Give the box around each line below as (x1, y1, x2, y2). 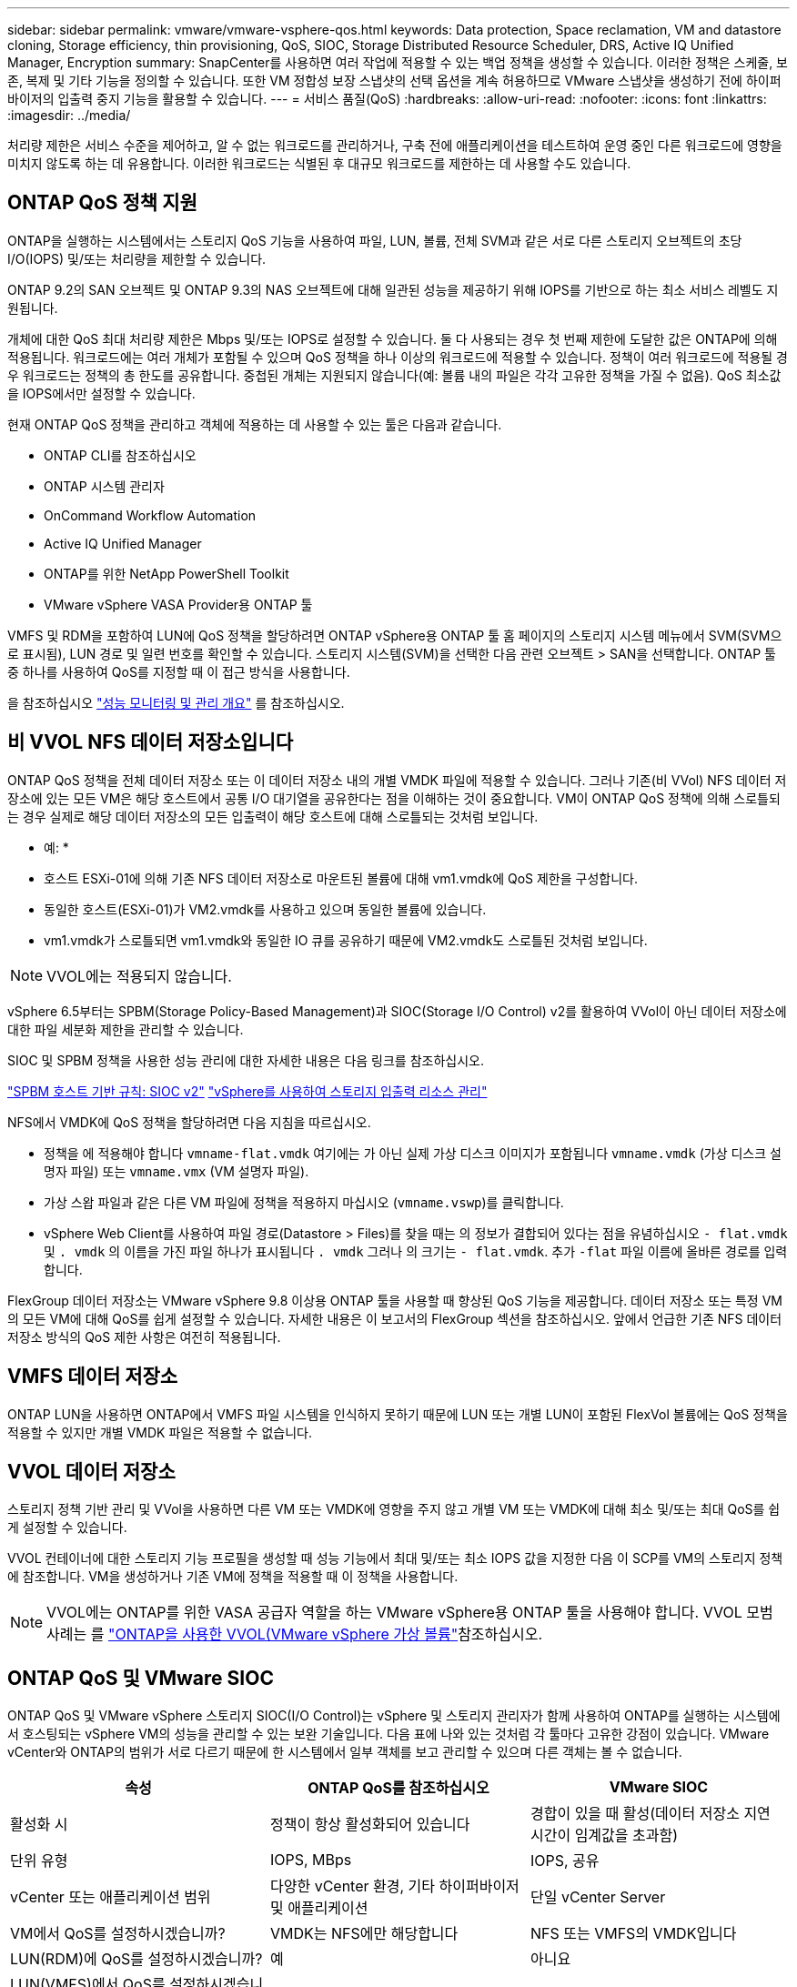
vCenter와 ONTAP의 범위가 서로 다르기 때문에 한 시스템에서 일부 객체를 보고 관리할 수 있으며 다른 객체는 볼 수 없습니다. (7, 1744, 682, 1760)
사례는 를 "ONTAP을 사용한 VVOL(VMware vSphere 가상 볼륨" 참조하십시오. (46, 1625, 543, 1644)
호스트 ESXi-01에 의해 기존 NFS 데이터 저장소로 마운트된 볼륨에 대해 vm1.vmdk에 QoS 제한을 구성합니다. (44, 870, 638, 886)
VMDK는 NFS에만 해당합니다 (269, 1924, 459, 1943)
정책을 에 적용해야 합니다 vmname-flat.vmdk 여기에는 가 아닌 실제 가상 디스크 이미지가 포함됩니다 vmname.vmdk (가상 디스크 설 (44, 1145, 782, 1161)
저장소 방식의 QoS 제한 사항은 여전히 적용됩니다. (7, 1328, 281, 1345)
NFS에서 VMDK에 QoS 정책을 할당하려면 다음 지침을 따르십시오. (7, 1114, 371, 1130)
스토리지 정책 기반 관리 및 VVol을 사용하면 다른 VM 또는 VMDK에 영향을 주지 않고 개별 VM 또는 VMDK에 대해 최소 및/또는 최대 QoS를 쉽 (7, 1501, 781, 1518)
